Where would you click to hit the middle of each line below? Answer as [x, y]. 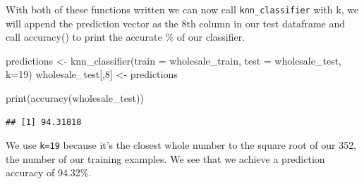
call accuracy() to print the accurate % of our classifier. [126, 37]
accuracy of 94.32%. [49, 172]
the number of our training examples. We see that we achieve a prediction [165, 158]
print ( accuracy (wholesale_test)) [75, 98]
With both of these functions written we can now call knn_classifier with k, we [182, 9]
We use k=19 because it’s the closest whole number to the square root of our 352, [181, 145]
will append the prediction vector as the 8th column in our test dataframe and [175, 23]
